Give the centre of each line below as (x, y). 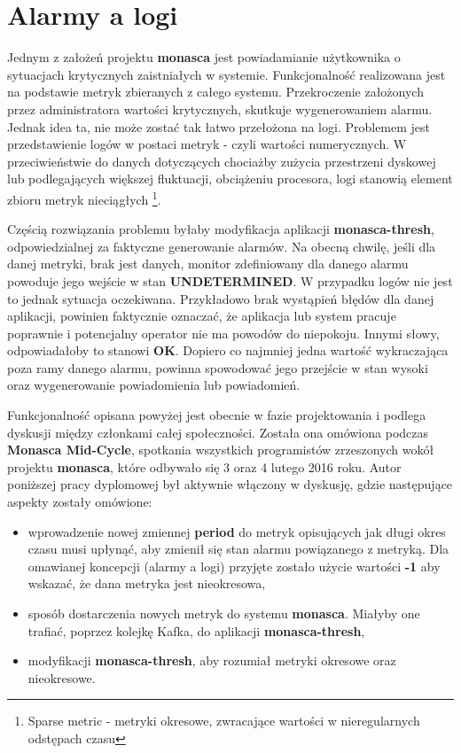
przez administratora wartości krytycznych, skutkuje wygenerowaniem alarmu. (220, 109)
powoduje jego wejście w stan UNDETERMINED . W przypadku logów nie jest (230, 280)
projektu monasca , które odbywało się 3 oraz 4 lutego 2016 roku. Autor (204, 466)
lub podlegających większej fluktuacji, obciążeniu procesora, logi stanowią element (230, 179)
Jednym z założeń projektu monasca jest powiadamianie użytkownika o (204, 57)
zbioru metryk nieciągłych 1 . (84, 198)
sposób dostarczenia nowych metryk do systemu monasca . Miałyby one (224, 613)
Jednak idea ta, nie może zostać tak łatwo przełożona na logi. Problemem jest (219, 126)
